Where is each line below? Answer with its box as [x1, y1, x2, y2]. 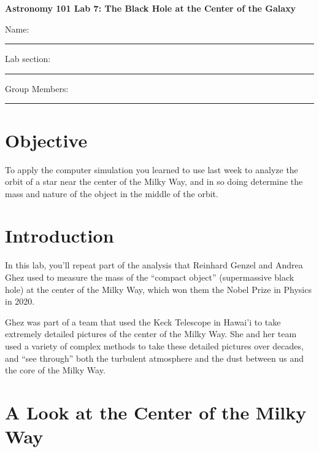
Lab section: [5, 52, 51, 65]
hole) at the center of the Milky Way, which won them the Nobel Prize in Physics [5, 282, 312, 295]
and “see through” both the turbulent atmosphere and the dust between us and [5, 351, 304, 364]
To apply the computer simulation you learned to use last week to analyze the [5, 163, 298, 176]
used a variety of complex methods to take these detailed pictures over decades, [5, 339, 304, 352]
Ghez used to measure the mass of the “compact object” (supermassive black [5, 271, 294, 283]
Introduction [5, 223, 114, 248]
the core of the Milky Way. [5, 364, 106, 376]
